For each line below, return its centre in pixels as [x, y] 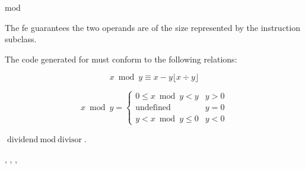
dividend [23, 140]
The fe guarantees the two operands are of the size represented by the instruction [152, 27]
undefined [153, 107]
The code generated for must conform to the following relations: [121, 59]
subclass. [21, 39]
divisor [70, 140]
